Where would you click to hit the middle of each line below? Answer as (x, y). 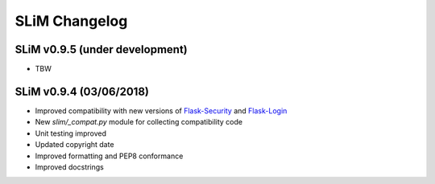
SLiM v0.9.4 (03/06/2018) (82, 91)
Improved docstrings (70, 167)
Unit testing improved (71, 133)
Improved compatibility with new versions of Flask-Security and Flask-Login (161, 110)
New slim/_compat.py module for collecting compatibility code (139, 122)
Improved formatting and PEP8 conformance (109, 156)
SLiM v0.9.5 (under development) (101, 49)
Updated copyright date (75, 145)
